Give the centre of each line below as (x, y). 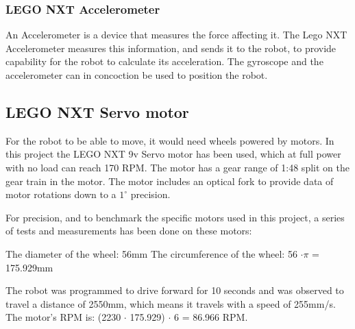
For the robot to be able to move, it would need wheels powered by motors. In (170, 140)
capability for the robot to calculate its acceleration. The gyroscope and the (164, 61)
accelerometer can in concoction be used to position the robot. (137, 75)
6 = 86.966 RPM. (211, 317)
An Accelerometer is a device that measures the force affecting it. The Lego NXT (176, 35)
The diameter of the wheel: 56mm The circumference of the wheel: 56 (151, 253)
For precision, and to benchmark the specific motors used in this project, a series (175, 217)
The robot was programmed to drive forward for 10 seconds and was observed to (175, 290)
